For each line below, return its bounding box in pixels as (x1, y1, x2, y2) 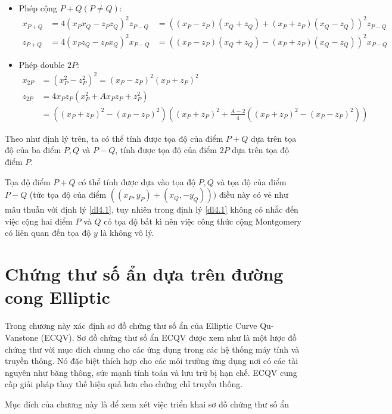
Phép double (18, 58, 65, 70)
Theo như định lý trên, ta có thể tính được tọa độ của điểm (5, 132, 223, 144)
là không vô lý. (100, 226, 154, 239)
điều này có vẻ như (219, 188, 288, 201)
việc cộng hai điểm (5, 214, 73, 227)
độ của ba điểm (5, 144, 61, 156)
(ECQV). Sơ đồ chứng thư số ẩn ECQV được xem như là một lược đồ (41, 331, 297, 343)
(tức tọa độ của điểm (29, 188, 107, 201)
